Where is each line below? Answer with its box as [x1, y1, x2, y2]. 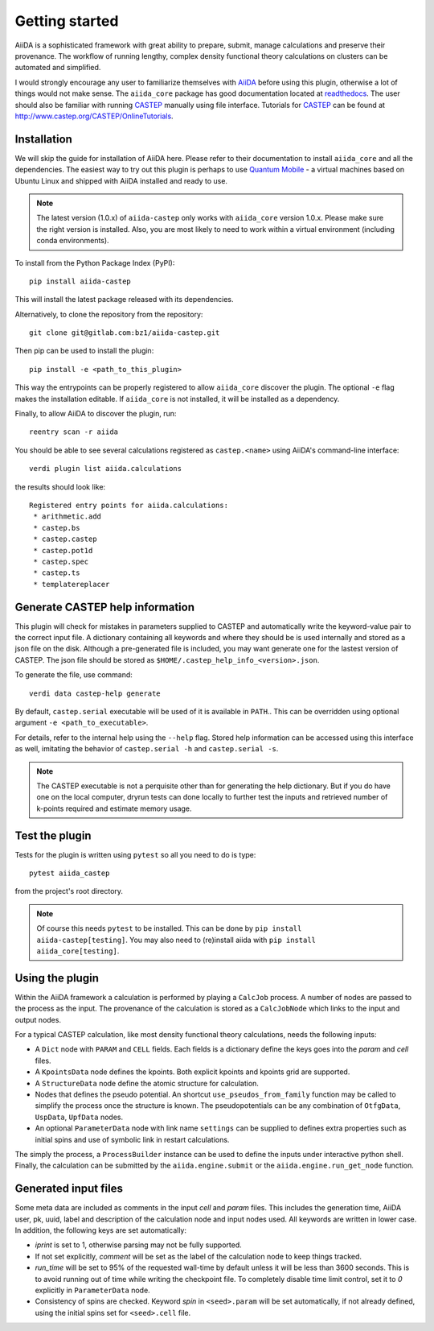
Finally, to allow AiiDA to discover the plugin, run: [14, 409, 177, 419]
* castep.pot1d [33, 546, 93, 555]
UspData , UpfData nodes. [35, 1112, 124, 1122]
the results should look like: [14, 482, 106, 491]
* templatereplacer [33, 580, 110, 589]
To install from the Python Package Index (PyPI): [14, 258, 175, 267]
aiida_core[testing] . [36, 946, 120, 956]
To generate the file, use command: [14, 670, 133, 680]
